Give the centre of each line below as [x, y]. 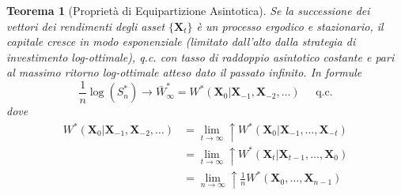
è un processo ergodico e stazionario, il [290, 26]
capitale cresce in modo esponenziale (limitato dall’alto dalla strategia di [181, 41]
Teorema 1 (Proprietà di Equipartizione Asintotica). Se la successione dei [188, 10]
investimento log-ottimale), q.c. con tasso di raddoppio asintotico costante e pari [200, 56]
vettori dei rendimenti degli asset [86, 26]
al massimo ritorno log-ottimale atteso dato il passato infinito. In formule [184, 72]
